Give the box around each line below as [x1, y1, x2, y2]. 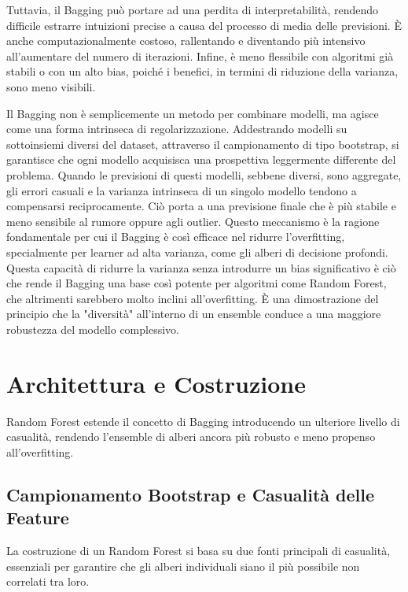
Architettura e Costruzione [6, 367, 306, 399]
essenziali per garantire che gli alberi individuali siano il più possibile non [6, 557, 360, 574]
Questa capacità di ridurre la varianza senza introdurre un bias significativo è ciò [6, 259, 396, 276]
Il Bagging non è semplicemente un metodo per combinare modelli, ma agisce [6, 105, 379, 121]
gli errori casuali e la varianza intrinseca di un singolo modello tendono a [6, 182, 357, 198]
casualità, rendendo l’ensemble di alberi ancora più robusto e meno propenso [6, 428, 376, 445]
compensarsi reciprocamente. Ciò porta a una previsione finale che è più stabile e [6, 198, 396, 214]
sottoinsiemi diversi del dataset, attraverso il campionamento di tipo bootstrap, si [6, 135, 399, 152]
